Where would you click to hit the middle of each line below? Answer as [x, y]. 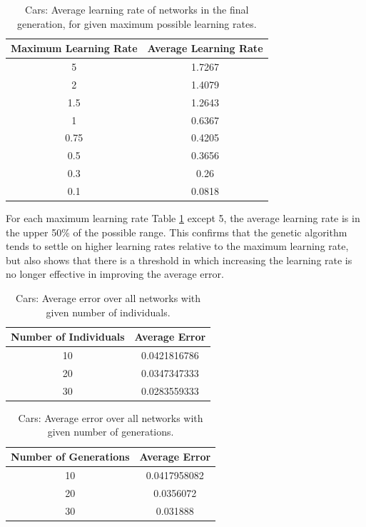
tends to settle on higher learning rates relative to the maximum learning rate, [177, 246]
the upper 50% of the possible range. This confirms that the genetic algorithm [177, 232]
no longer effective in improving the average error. [115, 274]
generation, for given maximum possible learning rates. [137, 23]
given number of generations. [111, 432]
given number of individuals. [108, 312]
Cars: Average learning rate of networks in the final [137, 9]
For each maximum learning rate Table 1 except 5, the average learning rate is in [183, 218]
